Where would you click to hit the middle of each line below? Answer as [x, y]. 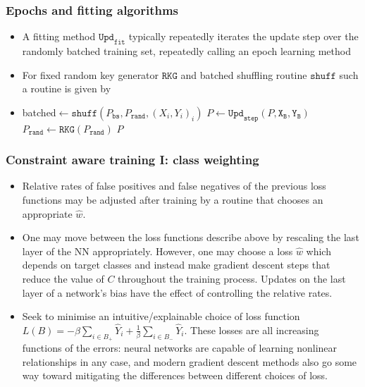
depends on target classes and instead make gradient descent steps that [176, 265]
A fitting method [59, 36]
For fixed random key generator [91, 74]
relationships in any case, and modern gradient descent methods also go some [190, 361]
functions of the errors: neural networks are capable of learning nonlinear [180, 348]
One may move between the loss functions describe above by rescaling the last [191, 237]
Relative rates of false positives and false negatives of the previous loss [174, 186]
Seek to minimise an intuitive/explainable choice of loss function [161, 316]
